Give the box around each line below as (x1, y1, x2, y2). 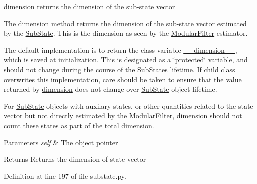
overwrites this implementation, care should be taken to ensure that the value (4, 74, 242, 84)
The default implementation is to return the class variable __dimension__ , (4, 44, 237, 55)
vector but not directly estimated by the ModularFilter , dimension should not (4, 110, 242, 121)
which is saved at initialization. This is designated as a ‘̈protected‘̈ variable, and (4, 54, 248, 65)
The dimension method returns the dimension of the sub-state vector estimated (4, 18, 247, 28)
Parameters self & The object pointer (4, 137, 118, 147)
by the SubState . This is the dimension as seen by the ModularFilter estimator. (4, 28, 248, 38)
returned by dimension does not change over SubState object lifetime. (4, 84, 217, 94)
